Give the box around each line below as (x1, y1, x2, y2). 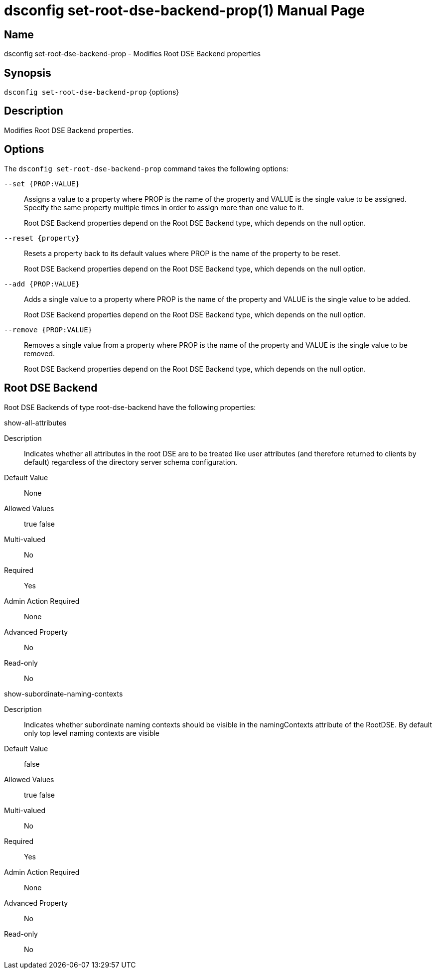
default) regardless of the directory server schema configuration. (24, 457, 238, 466)
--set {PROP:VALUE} (4, 179, 80, 188)
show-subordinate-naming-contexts (4, 689, 123, 698)
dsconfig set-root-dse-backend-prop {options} (4, 88, 179, 97)
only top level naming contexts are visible (24, 728, 160, 737)
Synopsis (4, 66, 51, 79)
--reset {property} (4, 234, 80, 242)
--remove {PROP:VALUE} (4, 325, 93, 334)
